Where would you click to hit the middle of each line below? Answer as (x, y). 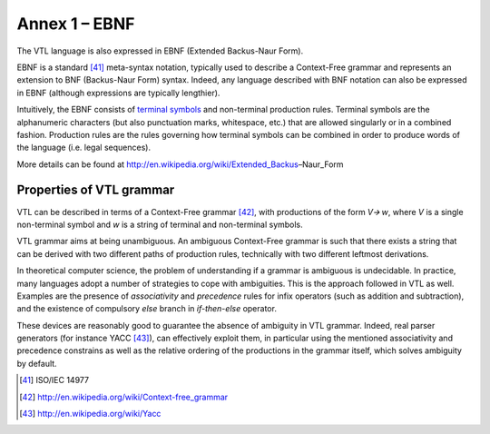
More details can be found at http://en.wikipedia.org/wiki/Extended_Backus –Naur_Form (180, 164)
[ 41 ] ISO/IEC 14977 (54, 380)
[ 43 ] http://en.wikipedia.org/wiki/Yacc (90, 414)
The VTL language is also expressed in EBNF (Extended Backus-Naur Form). (160, 51)
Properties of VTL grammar (96, 190)
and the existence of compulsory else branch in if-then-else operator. (147, 309)
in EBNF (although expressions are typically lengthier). (118, 93)
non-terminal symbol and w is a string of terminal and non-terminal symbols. (160, 224)
